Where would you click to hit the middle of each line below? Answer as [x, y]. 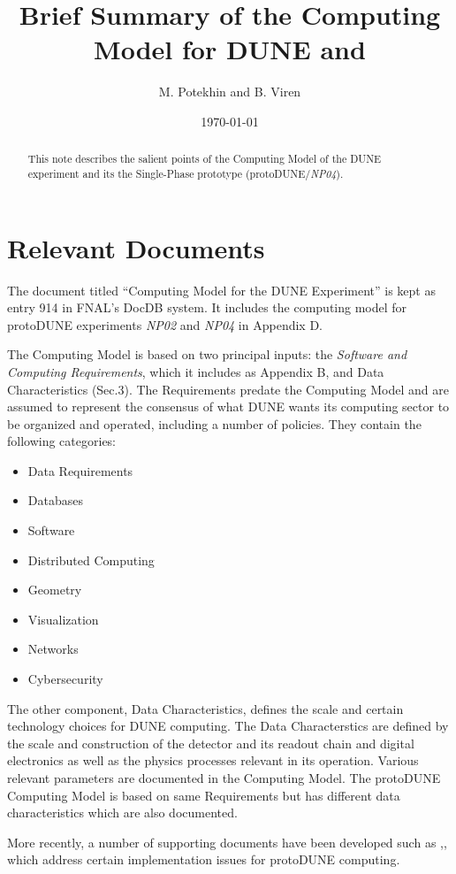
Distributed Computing [91, 560]
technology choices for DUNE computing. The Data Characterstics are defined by [228, 726]
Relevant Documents [136, 247]
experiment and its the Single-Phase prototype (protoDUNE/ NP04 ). [186, 173]
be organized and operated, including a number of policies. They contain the [214, 423]
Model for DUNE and [230, 49]
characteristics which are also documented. [122, 813]
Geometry [55, 590]
